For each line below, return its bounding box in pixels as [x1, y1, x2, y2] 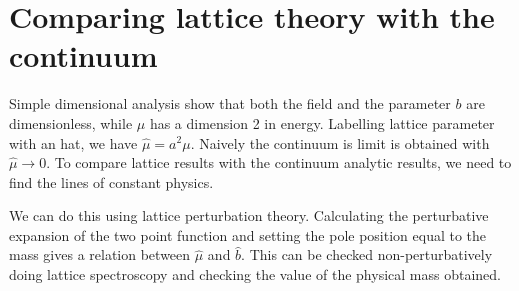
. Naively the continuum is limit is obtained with [190, 132, 490, 153]
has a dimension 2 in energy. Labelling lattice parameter [149, 112, 495, 133]
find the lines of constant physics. [9, 171, 214, 192]
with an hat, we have [9, 132, 138, 153]
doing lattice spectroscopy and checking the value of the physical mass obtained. [9, 264, 501, 285]
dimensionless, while [9, 112, 133, 133]
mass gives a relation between [9, 244, 191, 265]
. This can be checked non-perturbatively [241, 244, 493, 265]
